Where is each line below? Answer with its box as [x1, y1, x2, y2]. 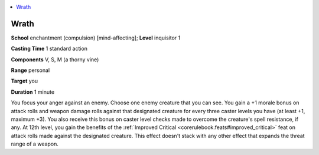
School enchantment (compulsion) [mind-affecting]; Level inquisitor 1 [11, 34, 181, 41]
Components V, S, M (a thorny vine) [11, 56, 99, 63]
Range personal [11, 67, 50, 74]
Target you [11, 77, 38, 85]
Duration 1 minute [11, 88, 55, 95]
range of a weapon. [11, 140, 59, 147]
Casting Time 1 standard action [11, 45, 88, 52]
